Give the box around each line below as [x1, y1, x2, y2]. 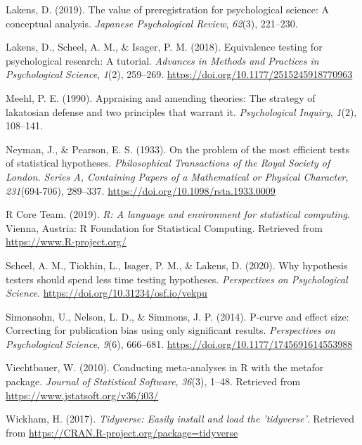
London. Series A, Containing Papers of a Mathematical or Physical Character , [6, 169, 349, 183]
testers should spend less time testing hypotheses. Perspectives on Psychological [6, 271, 348, 286]
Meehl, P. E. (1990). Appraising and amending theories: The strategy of [6, 90, 316, 105]
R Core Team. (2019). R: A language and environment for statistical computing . [6, 207, 350, 221]
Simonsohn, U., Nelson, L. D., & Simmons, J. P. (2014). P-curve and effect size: [6, 309, 349, 323]
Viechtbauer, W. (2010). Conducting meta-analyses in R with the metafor [6, 360, 324, 375]
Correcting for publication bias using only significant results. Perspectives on [6, 323, 335, 337]
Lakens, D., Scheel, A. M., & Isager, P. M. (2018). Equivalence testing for [6, 39, 323, 54]
